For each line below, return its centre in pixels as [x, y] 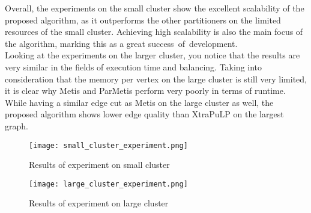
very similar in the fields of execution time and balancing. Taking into [134, 66]
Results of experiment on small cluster [99, 165]
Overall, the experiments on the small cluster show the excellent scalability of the [155, 8]
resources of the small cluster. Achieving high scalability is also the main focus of [154, 32]
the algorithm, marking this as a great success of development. [121, 43]
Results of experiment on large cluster [99, 203]
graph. [17, 125]
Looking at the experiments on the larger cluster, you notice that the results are [152, 55]
